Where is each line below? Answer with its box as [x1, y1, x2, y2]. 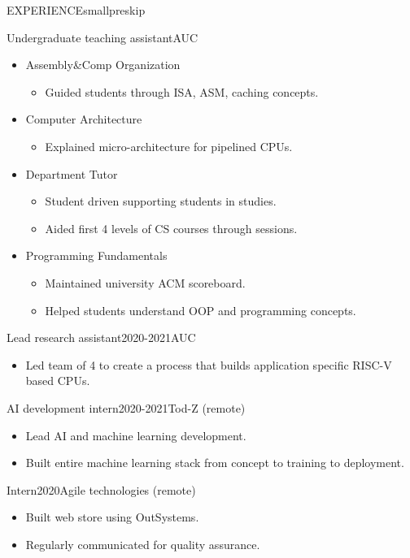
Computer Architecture [25, 110, 142, 128]
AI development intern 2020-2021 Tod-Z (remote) [7, 399, 246, 416]
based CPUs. [25, 372, 90, 389]
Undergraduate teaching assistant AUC [7, 28, 198, 45]
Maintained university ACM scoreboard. [45, 274, 246, 291]
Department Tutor [25, 165, 118, 182]
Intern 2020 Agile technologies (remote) [7, 481, 196, 498]
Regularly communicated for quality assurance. [25, 535, 260, 552]
